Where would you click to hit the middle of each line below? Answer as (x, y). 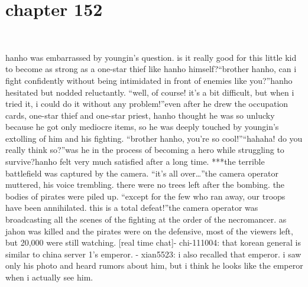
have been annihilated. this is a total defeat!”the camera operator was (132, 208)
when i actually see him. (49, 277)
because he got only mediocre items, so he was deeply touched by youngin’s (142, 127)
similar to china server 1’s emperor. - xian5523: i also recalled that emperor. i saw (153, 254)
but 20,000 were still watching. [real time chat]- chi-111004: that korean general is (153, 242)
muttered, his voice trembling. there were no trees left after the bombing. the (145, 185)
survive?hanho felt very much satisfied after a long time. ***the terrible (135, 162)
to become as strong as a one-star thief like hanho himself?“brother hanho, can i (151, 69)
